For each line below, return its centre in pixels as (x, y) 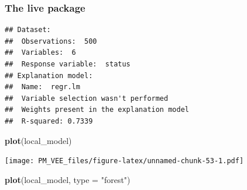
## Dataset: (28, 30)
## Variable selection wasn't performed (87, 98)
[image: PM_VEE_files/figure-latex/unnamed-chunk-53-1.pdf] (124, 161)
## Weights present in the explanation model (97, 110)
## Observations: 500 (51, 41)
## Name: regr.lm (42, 87)
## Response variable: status (68, 64)
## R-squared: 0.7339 (49, 121)
